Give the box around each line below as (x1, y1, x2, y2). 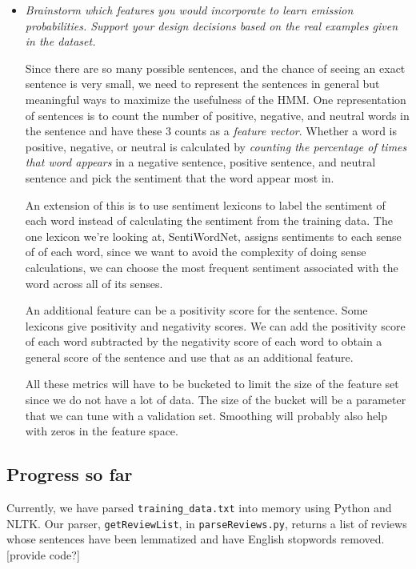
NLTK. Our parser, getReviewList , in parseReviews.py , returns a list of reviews (6, 515, 407, 531)
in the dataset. (25, 33, 96, 50)
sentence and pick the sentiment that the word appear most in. (25, 169, 334, 186)
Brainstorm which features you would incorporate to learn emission (25, 2, 354, 18)
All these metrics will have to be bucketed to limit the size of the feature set (25, 375, 399, 392)
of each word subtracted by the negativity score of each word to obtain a (25, 333, 382, 350)
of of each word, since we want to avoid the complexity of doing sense (25, 243, 366, 260)
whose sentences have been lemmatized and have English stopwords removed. (6, 531, 385, 547)
